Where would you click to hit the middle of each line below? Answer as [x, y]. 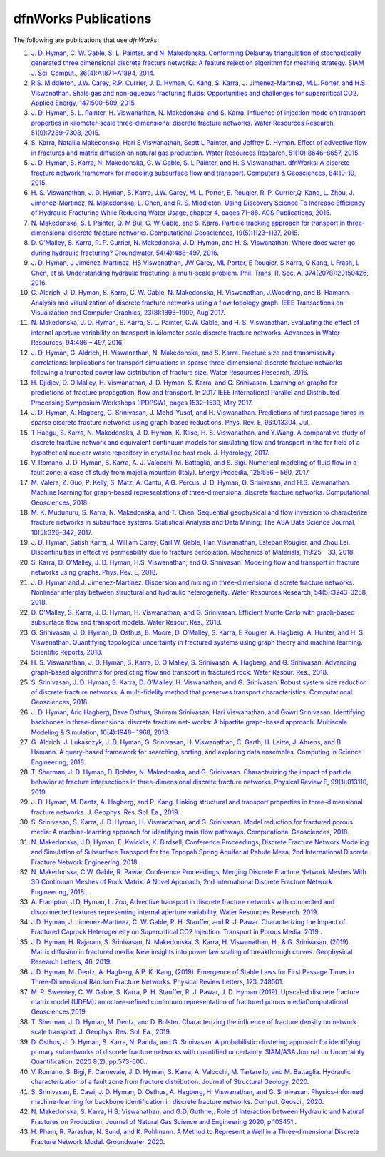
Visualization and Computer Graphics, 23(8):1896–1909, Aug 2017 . [128, 313]
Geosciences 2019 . [59, 1012]
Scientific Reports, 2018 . [67, 652]
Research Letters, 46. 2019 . [71, 962]
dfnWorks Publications [82, 19]
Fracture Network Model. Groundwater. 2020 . [98, 1141]
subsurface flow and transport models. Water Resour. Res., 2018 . [127, 622]
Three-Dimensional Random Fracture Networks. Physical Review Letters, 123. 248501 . [158, 982]
